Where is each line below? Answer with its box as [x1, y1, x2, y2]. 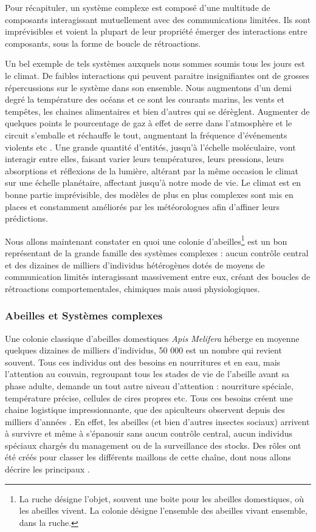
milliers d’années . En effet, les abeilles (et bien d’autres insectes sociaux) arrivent [5, 415, 310, 428]
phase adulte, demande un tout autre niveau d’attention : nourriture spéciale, [5, 379, 294, 392]
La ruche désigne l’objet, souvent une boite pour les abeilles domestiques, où [19, 492, 304, 505]
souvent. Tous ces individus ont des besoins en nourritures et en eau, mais [5, 355, 281, 368]
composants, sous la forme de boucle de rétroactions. [5, 36, 201, 49]
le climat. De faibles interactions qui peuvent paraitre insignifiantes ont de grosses [5, 69, 309, 81]
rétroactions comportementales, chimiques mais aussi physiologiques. [5, 282, 260, 295]
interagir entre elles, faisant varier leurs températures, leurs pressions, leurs [5, 152, 284, 165]
